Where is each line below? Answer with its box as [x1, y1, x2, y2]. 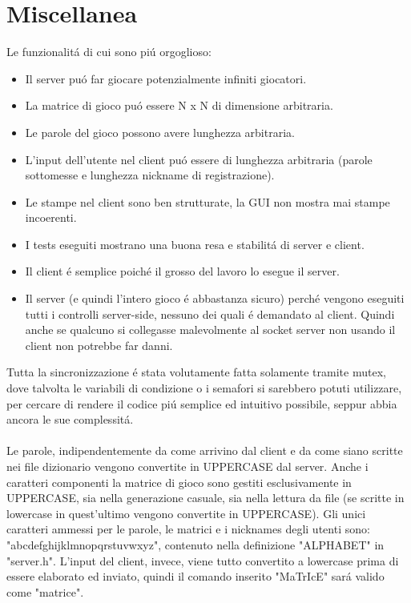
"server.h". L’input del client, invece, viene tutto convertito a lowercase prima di [6, 552, 399, 569]
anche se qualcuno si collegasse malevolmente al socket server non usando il [25, 321, 396, 338]
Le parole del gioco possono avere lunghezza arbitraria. [25, 123, 295, 140]
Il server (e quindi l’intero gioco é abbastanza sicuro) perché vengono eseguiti [25, 290, 405, 307]
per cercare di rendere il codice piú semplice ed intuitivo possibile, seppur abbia [6, 395, 397, 412]
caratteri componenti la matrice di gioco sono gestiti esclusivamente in [6, 473, 352, 490]
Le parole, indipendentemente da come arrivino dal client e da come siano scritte [6, 442, 403, 459]
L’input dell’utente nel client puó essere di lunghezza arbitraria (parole [25, 151, 373, 167]
